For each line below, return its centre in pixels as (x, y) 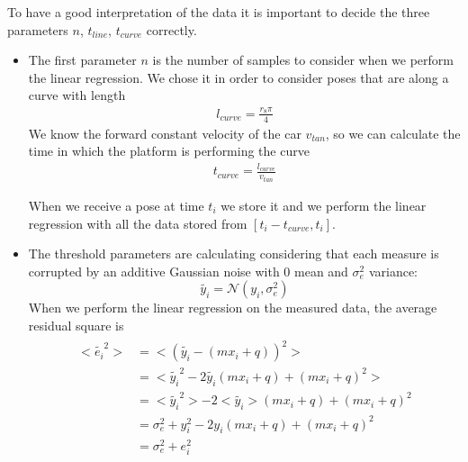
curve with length (77, 95)
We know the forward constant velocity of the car (165, 133)
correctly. (171, 29)
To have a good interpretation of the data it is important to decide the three (219, 12)
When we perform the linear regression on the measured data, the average (233, 308)
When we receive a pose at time (116, 205)
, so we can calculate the (393, 133)
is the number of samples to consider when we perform (303, 60)
